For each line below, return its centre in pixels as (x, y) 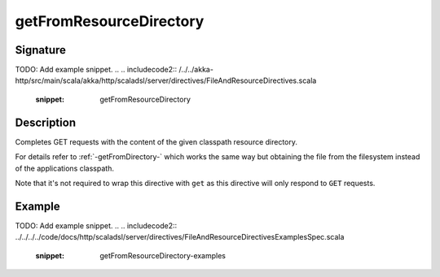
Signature (41, 50)
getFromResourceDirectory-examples (163, 255)
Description (46, 122)
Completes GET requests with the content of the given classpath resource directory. (156, 141)
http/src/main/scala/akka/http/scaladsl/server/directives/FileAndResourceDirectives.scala (166, 80)
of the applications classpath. (64, 168)
